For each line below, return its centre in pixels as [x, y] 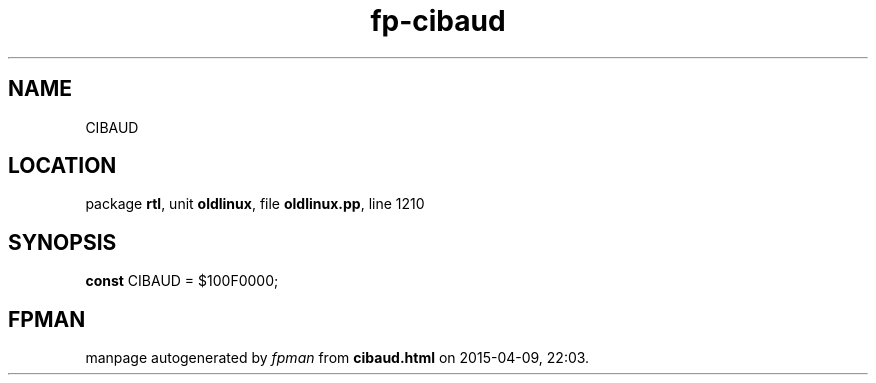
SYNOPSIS [62, 242]
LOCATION [62, 166]
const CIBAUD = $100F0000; [182, 281]
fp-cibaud [438, 21]
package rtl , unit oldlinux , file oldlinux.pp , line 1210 [255, 204]
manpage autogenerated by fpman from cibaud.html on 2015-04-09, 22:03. [337, 358]
